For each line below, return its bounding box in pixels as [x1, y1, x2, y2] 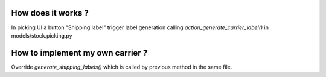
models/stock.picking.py [11, 32, 72, 39]
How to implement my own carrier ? [11, 48, 148, 58]
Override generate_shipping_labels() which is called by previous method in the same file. [11, 63, 232, 70]
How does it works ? [11, 8, 89, 18]
